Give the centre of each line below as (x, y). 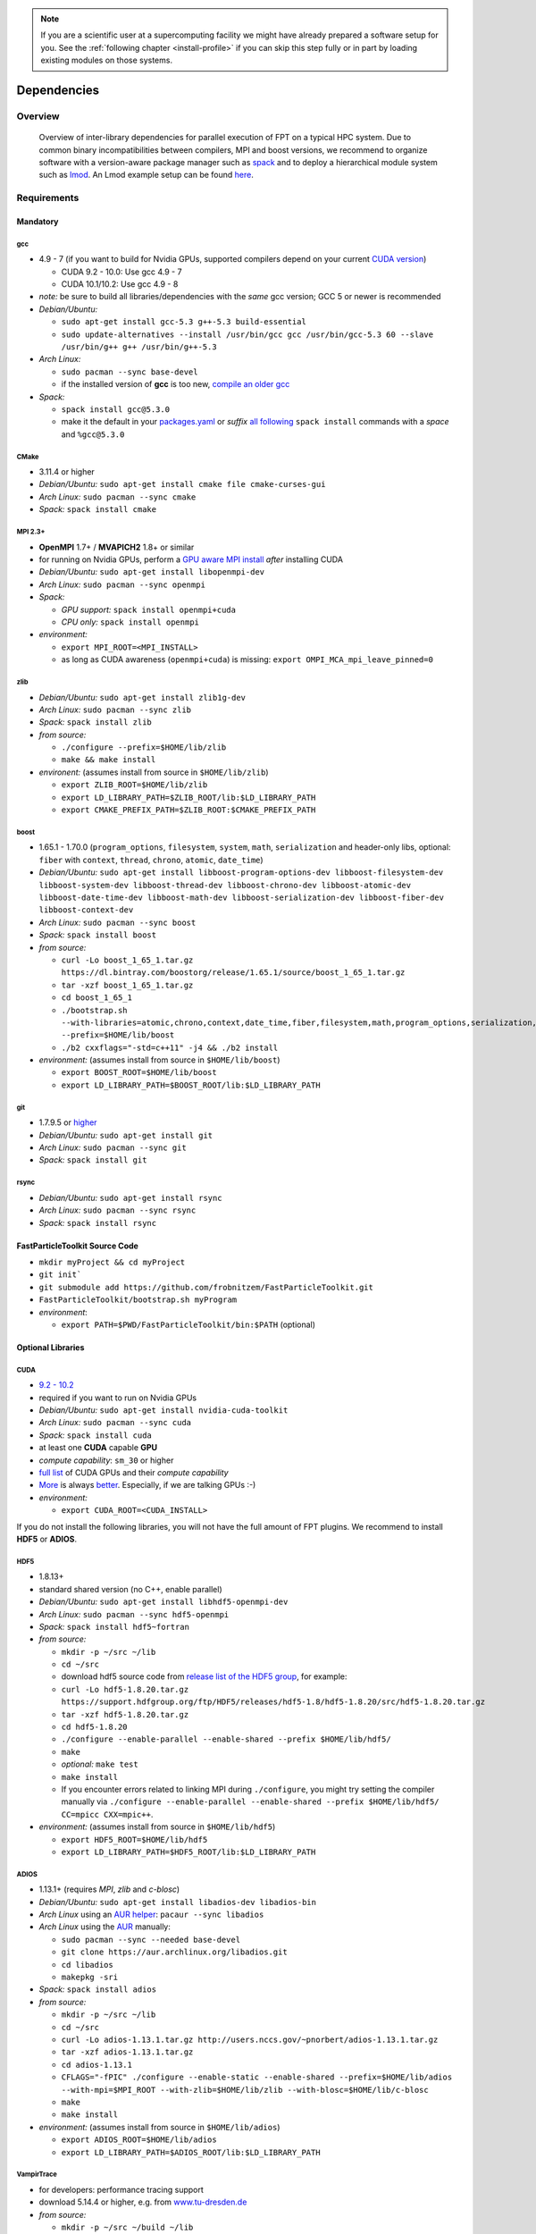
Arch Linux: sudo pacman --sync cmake (117, 497)
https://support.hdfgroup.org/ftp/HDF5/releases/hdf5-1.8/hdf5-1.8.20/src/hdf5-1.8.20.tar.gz (273, 1702)
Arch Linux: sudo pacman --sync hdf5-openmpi (134, 1614)
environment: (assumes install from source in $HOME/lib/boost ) (159, 1060)
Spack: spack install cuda (95, 1435)
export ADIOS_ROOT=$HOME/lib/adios (139, 2140)
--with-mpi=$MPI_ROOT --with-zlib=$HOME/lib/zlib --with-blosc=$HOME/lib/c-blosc (245, 2090)
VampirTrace (37, 2175)
